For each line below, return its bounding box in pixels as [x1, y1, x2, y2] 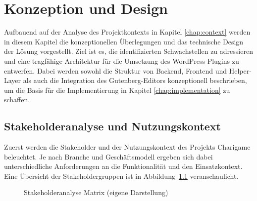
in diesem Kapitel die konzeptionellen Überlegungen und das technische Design [4, 36, 244, 46]
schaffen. [4, 94, 30, 105]
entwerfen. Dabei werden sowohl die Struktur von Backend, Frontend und [4, 65, 227, 76]
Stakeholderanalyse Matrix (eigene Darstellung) [24, 187, 168, 198]
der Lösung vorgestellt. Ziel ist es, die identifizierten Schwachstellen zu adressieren [4, 46, 253, 56]
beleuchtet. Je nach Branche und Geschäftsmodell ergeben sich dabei [4, 151, 213, 161]
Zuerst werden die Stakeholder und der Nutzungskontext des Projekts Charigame [4, 142, 251, 152]
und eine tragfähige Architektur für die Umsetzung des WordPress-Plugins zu [4, 55, 239, 66]
